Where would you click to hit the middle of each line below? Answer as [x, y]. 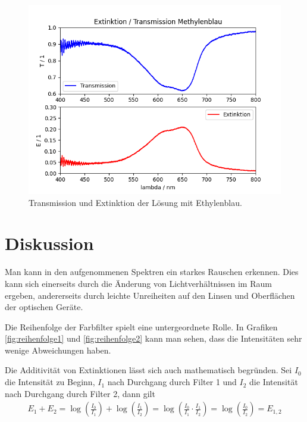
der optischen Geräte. [44, 307]
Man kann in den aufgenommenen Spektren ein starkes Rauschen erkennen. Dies [152, 272]
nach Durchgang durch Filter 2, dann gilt [80, 393]
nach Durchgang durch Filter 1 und [172, 382]
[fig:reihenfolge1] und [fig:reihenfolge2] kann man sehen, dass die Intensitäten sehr [153, 338]
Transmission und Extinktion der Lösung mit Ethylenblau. [135, 202]
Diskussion [49, 243]
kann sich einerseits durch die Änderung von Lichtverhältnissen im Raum [138, 283]
